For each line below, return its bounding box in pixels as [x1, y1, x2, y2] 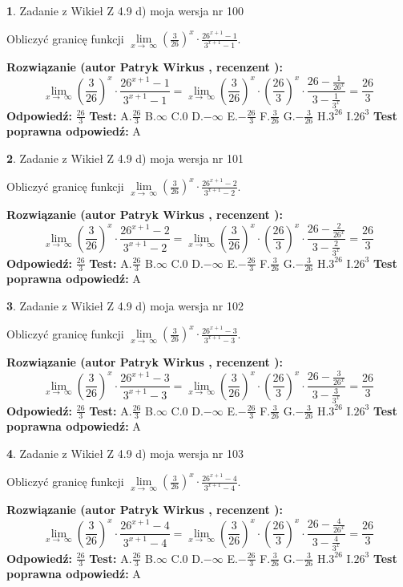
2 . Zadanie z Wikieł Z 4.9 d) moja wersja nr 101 [6, 149, 244, 166]
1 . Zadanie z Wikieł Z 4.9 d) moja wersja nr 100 [6, 2, 244, 18]
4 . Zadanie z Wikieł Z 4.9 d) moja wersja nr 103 [6, 444, 244, 461]
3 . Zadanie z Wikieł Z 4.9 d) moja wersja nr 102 [6, 297, 244, 314]
